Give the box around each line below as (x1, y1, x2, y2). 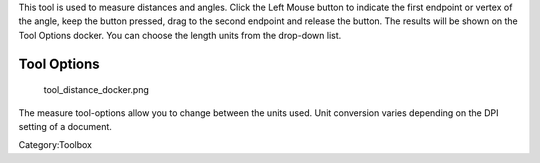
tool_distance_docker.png (43, 84, 150, 96)
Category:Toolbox (18, 139, 93, 151)
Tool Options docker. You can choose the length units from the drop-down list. (18, 29, 342, 41)
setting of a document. (18, 120, 112, 132)
